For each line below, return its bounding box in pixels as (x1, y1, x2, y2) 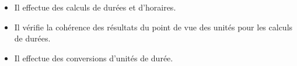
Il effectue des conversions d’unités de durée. (14, 51, 173, 64)
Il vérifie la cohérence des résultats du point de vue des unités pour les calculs (14, 20, 293, 33)
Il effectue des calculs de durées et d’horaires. (14, 1, 176, 13)
